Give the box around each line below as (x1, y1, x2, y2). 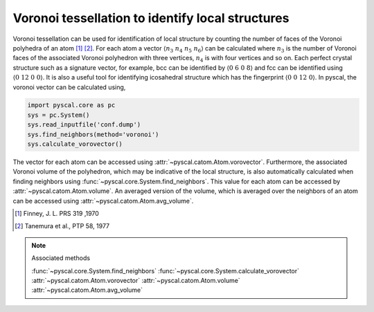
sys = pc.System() (27, 111, 90, 119)
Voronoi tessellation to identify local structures (12, 10, 290, 26)
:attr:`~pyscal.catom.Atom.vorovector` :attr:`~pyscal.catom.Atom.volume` (31, 276, 240, 284)
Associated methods (31, 254, 90, 262)
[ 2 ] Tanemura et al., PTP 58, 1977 (15, 222, 110, 230)
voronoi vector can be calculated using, (12, 83, 126, 91)
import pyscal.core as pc (27, 101, 116, 109)
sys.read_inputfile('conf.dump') (27, 121, 141, 129)
